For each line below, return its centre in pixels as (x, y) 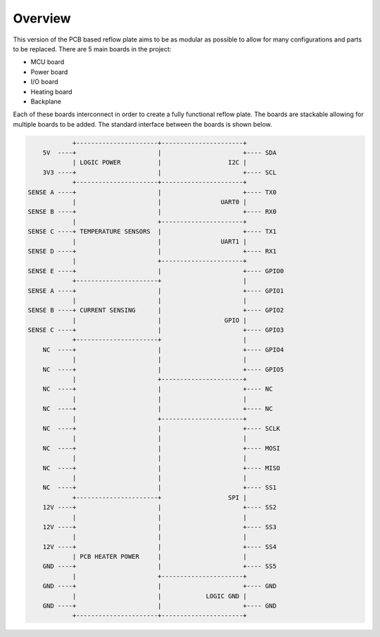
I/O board (45, 82)
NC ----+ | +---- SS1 (160, 488)
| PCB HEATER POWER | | (159, 557)
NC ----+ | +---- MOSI (161, 448)
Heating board (51, 92)
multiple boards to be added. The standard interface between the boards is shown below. (142, 124)
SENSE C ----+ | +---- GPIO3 (156, 330)
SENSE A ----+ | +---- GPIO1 (156, 291)
